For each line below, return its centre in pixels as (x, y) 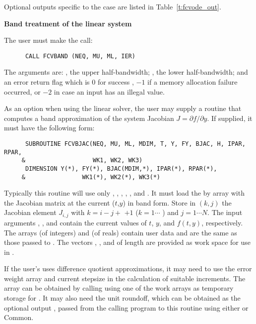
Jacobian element (30, 212)
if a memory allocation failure (192, 82)
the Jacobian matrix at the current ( (60, 202)
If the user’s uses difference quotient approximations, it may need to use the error (128, 269)
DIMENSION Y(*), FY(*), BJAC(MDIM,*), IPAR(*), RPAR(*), (121, 168)
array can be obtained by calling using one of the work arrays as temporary (119, 288)
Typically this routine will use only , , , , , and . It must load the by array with (124, 193)
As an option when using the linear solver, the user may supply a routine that (123, 108)
